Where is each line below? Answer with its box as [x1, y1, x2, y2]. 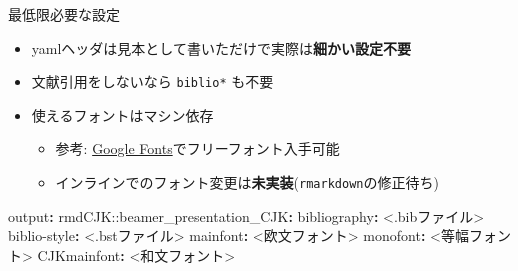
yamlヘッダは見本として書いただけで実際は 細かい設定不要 [31, 37, 411, 58]
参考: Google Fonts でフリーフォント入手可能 [55, 138, 340, 159]
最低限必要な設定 [8, 4, 120, 24]
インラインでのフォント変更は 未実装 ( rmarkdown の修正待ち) [55, 172, 439, 193]
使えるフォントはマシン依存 [31, 104, 214, 125]
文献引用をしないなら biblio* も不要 [31, 71, 274, 92]
